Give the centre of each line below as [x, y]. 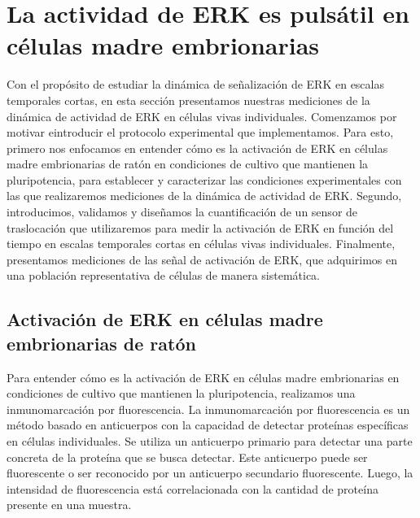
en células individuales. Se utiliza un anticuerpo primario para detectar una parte [210, 441]
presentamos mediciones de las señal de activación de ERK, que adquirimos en [202, 259]
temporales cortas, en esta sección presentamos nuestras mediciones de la [188, 100]
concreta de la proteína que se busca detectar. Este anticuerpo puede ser [187, 457]
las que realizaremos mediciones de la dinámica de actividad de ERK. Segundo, [204, 196]
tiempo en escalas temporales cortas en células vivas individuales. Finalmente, [201, 244]
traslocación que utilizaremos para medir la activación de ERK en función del [200, 227]
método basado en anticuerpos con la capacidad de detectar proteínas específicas [208, 425]
